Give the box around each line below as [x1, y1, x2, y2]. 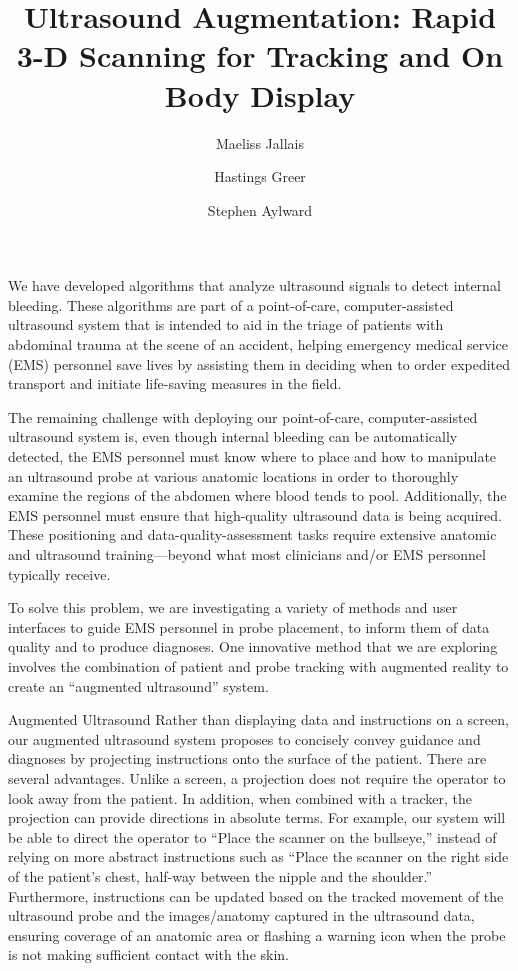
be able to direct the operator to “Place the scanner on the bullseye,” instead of [8, 826, 497, 847]
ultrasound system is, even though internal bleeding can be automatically [8, 426, 458, 447]
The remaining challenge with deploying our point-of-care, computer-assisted [8, 406, 478, 427]
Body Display [164, 74, 356, 115]
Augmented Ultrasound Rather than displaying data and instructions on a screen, [8, 709, 509, 730]
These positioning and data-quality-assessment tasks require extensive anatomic [8, 524, 497, 545]
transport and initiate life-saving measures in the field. [8, 373, 342, 394]
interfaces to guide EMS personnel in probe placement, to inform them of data [8, 616, 490, 637]
